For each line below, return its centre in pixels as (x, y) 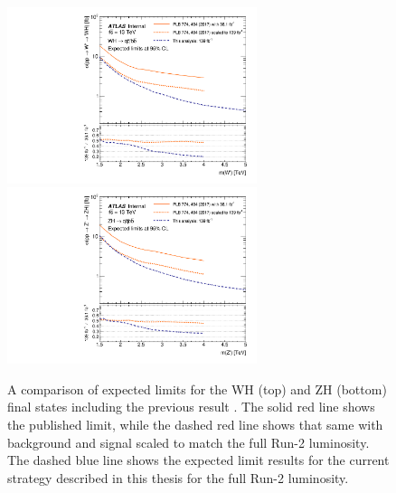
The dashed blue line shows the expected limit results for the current (198, 460)
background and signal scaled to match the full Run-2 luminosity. (189, 442)
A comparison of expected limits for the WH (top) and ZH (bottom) (197, 389)
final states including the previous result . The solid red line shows (191, 407)
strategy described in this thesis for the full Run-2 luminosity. (178, 477)
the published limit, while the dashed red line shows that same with (195, 424)
